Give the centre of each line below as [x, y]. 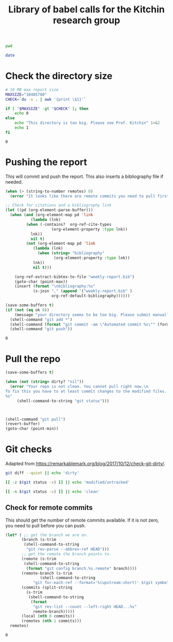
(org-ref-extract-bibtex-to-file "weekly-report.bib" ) [75, 277]
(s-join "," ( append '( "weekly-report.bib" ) [82, 291]
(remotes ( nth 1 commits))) [51, 621]
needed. [14, 182]
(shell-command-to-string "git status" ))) [63, 401]
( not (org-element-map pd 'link [61, 244]
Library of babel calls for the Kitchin [86, 10]
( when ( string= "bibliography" [71, 253]
